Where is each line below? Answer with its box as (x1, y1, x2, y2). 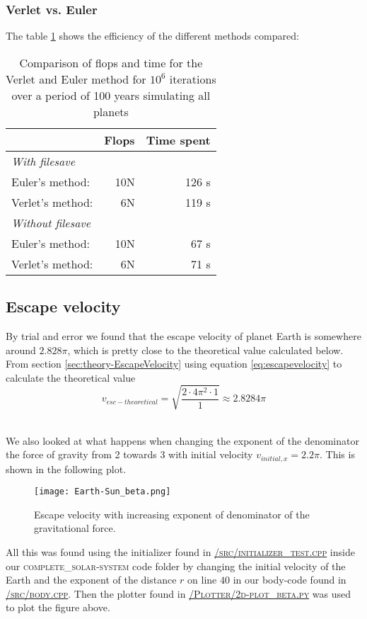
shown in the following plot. (6, 461, 127, 476)
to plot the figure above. (6, 600, 110, 615)
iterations (169, 70, 216, 87)
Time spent (146, 131, 211, 148)
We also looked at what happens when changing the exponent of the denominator (6, 433, 359, 448)
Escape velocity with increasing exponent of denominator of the (34, 506, 310, 521)
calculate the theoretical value (6, 370, 136, 385)
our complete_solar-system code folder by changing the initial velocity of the (6, 558, 346, 573)
